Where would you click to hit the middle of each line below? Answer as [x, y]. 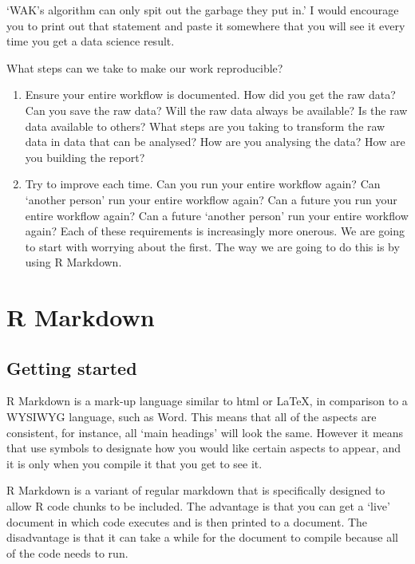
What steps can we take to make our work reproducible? [145, 67]
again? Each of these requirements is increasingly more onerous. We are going [215, 231]
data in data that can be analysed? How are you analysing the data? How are [215, 142]
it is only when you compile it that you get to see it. [134, 463]
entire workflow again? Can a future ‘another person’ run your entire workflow [217, 215]
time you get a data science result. [91, 41]
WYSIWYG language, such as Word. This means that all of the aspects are [192, 417]
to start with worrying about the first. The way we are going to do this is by [212, 246]
